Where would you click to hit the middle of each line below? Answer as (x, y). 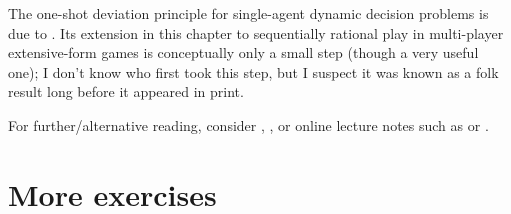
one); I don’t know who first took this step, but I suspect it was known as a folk (253, 71)
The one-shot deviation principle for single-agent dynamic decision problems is (248, 13)
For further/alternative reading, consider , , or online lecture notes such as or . (248, 124)
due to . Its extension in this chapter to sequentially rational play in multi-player (256, 32)
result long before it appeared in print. (126, 91)
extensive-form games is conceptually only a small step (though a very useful (243, 52)
